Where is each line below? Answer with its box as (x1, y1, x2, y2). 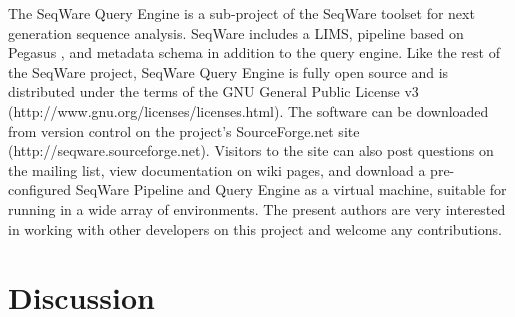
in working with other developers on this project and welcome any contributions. (8, 218, 502, 239)
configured (8, 179, 72, 200)
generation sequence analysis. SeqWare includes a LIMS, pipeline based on (8, 22, 464, 43)
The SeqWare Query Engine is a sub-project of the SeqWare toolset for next (8, 3, 475, 23)
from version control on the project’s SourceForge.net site (8, 120, 360, 141)
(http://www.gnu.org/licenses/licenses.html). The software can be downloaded (8, 100, 489, 121)
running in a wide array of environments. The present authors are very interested (8, 198, 506, 219)
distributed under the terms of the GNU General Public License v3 (8, 81, 419, 102)
